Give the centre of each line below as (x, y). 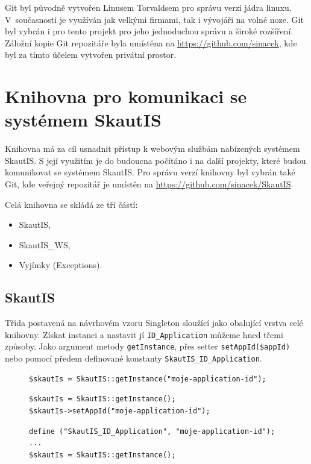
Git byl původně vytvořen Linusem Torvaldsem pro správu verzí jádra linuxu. (148, 7)
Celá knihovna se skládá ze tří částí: (71, 204)
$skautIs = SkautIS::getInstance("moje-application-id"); (148, 379)
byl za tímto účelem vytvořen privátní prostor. (91, 55)
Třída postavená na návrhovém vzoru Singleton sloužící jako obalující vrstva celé (154, 323)
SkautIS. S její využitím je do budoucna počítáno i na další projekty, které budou (155, 160)
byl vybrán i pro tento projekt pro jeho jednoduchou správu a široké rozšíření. (149, 31)
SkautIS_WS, (45, 244)
